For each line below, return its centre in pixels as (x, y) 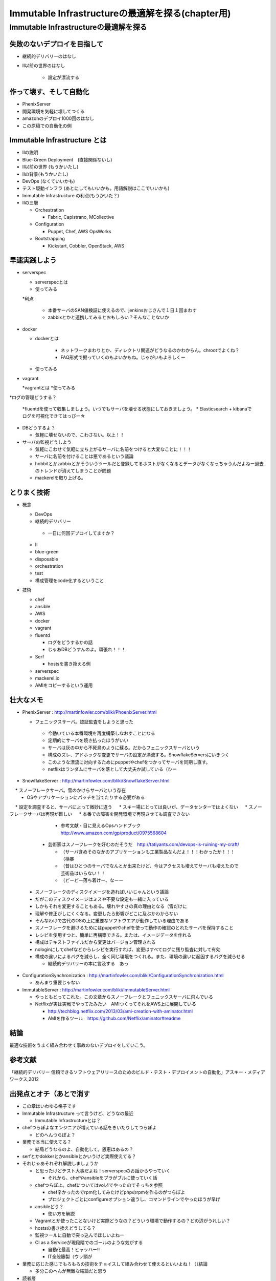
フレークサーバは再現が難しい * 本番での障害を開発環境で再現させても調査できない (100, 814)
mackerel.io (47, 678)
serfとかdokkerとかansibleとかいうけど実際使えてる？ (79, 1156)
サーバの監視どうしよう (47, 442)
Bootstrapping (50, 239)
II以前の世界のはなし (44, 66)
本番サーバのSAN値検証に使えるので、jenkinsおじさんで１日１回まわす (122, 311)
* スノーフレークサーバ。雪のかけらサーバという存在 (71, 790)
